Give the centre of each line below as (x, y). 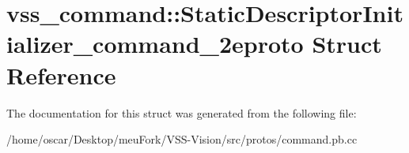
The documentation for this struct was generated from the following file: (182, 112)
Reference (61, 75)
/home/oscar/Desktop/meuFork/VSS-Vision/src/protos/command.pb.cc (182, 139)
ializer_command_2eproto (155, 44)
